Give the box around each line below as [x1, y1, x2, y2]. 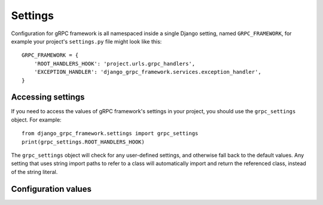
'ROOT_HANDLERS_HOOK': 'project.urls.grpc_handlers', [33, 60, 196, 67]
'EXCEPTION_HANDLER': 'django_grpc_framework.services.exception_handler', [33, 69, 261, 76]
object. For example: [11, 116, 62, 123]
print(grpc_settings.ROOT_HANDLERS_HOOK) [22, 138, 145, 145]
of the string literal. [11, 168, 58, 175]
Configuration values [11, 184, 92, 194]
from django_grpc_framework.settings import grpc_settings [22, 130, 199, 137]
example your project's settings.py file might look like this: [11, 38, 162, 45]
